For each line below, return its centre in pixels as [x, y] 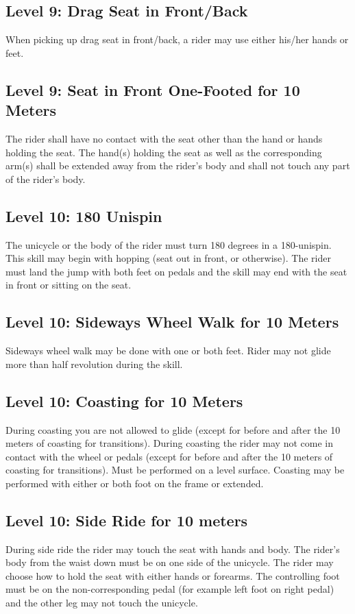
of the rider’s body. [46, 179]
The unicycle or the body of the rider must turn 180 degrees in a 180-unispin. [169, 244]
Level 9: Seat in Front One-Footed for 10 [153, 89]
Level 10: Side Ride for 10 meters [127, 520]
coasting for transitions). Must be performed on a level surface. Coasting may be [175, 470]
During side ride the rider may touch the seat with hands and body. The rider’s [173, 549]
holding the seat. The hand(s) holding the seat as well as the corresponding [164, 152]
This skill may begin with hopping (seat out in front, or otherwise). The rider [168, 258]
